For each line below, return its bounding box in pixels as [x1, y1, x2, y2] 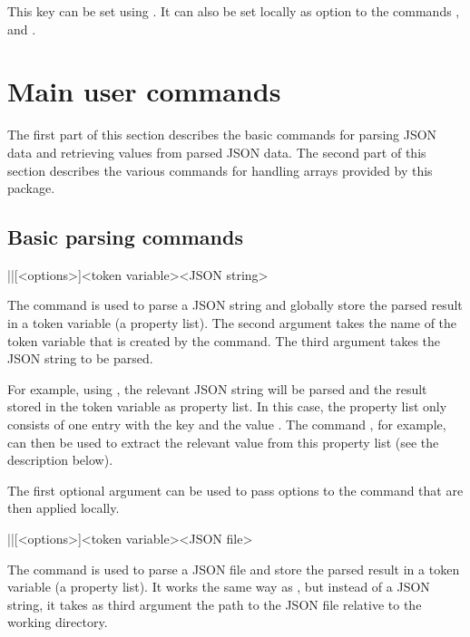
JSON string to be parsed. [7, 349, 153, 368]
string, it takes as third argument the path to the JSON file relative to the [7, 594, 422, 613]
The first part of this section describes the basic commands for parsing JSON [7, 125, 437, 144]
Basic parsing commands [7, 223, 243, 251]
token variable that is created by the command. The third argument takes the [7, 331, 441, 350]
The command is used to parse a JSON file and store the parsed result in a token [7, 559, 460, 578]
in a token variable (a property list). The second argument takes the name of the [7, 314, 457, 333]
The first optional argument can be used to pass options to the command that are [7, 480, 464, 499]
